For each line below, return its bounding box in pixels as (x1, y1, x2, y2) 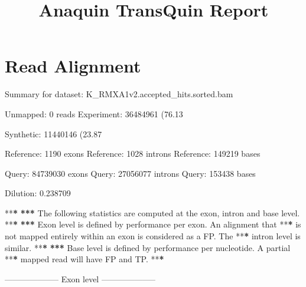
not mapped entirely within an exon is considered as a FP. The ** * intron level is (5, 230, 301, 242)
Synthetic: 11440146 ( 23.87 (5, 127, 102, 140)
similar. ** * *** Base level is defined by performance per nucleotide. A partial (5, 241, 291, 253)
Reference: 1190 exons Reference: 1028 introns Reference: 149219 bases (5, 147, 261, 160)
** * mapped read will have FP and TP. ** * (5, 253, 164, 265)
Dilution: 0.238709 (5, 187, 71, 199)
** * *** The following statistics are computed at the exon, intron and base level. (5, 206, 300, 219)
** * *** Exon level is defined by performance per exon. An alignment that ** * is (5, 218, 301, 230)
